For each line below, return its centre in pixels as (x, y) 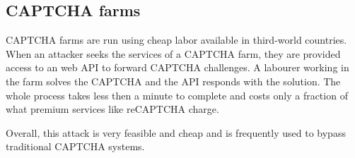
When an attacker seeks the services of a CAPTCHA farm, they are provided (173, 53)
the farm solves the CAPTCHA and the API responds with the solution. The (173, 81)
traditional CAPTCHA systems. (75, 146)
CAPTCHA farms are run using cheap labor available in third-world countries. (176, 40)
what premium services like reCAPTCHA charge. (112, 109)
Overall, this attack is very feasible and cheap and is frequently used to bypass (176, 132)
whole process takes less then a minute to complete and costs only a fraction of (177, 95)
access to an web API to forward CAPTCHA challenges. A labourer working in (177, 67)
